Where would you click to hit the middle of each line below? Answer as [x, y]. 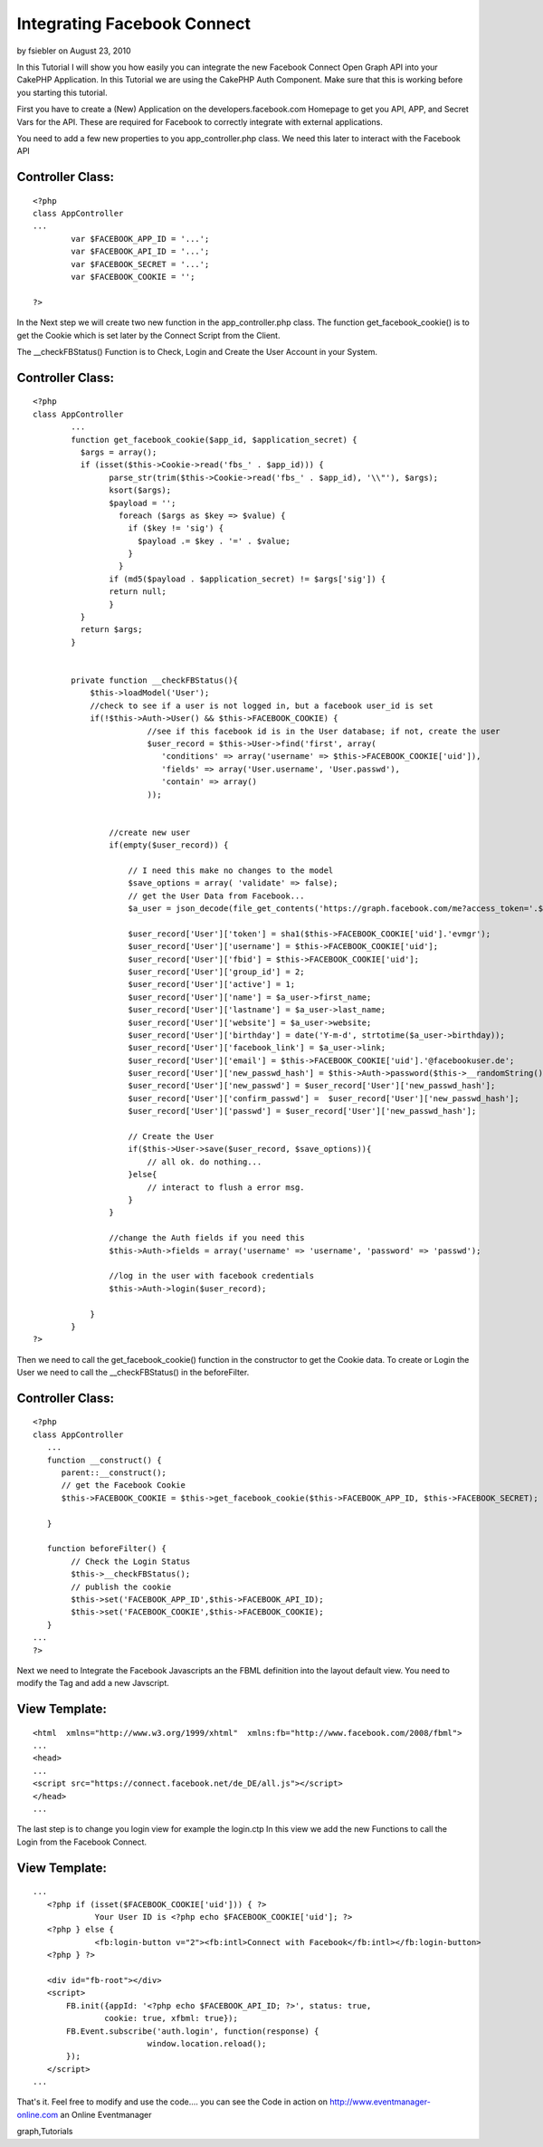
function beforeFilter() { [107, 1549]
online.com [38, 2114]
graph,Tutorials [45, 2132]
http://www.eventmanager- [380, 2102]
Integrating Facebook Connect [133, 24]
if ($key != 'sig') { [176, 528]
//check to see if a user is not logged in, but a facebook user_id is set [262, 705]
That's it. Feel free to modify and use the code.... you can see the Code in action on [172, 2102]
